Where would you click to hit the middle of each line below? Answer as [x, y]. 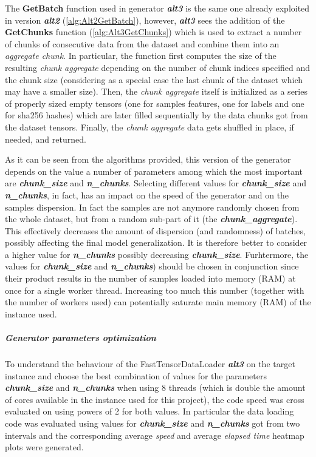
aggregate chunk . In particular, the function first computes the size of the [141, 56]
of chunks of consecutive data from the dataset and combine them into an [142, 43]
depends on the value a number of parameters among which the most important [154, 171]
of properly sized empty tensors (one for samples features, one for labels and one [155, 103]
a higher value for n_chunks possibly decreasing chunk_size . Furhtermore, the [157, 254]
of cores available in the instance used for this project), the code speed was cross [155, 399]
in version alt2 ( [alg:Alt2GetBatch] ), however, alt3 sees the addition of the [145, 20]
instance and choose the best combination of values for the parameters [136, 375]
